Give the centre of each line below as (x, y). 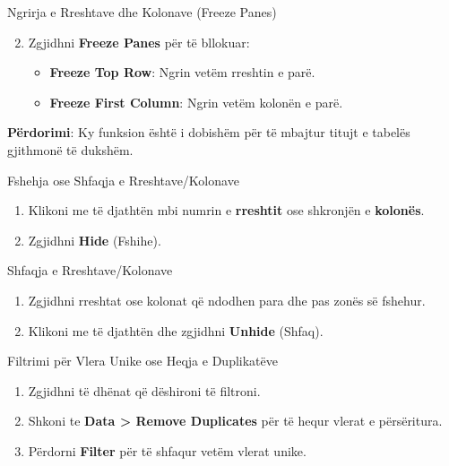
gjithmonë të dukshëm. (70, 149)
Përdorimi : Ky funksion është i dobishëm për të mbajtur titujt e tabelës (209, 132)
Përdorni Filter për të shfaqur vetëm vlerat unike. (167, 450)
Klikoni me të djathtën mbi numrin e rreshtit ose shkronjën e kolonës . (226, 210)
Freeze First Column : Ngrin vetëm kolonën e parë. (196, 102)
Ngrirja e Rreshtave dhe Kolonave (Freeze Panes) (142, 12)
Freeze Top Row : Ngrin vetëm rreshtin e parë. (182, 72)
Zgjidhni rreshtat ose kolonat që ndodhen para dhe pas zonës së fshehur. (227, 300)
